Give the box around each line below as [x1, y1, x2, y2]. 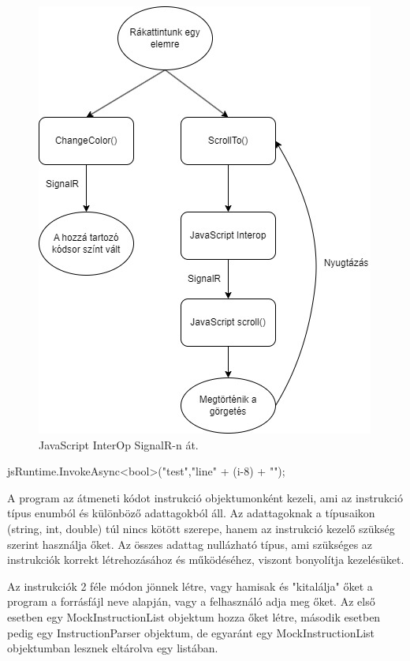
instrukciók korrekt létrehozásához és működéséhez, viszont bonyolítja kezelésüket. [7, 551, 404, 568]
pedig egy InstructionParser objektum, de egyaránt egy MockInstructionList [7, 624, 375, 640]
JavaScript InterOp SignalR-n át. [39, 436, 199, 453]
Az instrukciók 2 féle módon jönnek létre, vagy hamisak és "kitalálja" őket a [7, 577, 373, 594]
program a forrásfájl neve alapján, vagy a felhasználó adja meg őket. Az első [7, 593, 375, 610]
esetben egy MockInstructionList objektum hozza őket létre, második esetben [7, 608, 381, 625]
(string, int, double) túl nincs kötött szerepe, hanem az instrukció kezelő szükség [7, 520, 395, 536]
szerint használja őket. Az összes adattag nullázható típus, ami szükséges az [7, 535, 373, 552]
